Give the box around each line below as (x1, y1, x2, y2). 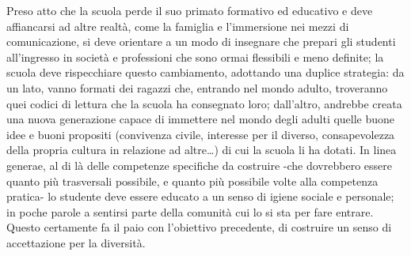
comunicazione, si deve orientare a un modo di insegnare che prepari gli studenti (6, 33, 396, 50)
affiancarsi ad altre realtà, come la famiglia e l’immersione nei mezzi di (6, 17, 349, 34)
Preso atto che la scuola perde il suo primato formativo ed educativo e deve (6, 2, 373, 18)
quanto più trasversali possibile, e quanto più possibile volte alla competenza (6, 172, 379, 189)
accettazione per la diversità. (6, 234, 146, 250)
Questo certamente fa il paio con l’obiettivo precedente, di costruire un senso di (6, 219, 392, 235)
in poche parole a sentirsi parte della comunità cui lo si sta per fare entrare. (6, 203, 374, 220)
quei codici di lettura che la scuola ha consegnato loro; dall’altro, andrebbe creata (6, 95, 402, 111)
